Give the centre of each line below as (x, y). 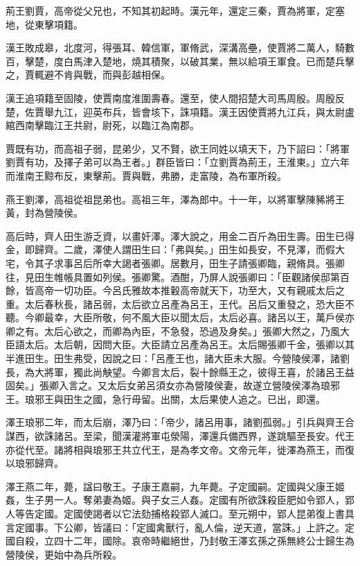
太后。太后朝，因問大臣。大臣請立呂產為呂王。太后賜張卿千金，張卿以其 (189, 344)
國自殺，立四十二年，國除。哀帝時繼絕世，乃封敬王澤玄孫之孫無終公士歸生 (175, 541)
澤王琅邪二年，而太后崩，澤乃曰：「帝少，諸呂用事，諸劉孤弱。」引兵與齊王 (175, 422)
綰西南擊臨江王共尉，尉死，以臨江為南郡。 (102, 125)
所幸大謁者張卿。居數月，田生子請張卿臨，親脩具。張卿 (218, 263)
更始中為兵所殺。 (83, 554)
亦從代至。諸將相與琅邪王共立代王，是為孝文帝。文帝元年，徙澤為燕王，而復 (180, 449)
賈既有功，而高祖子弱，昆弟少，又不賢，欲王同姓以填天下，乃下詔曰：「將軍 (178, 148)
